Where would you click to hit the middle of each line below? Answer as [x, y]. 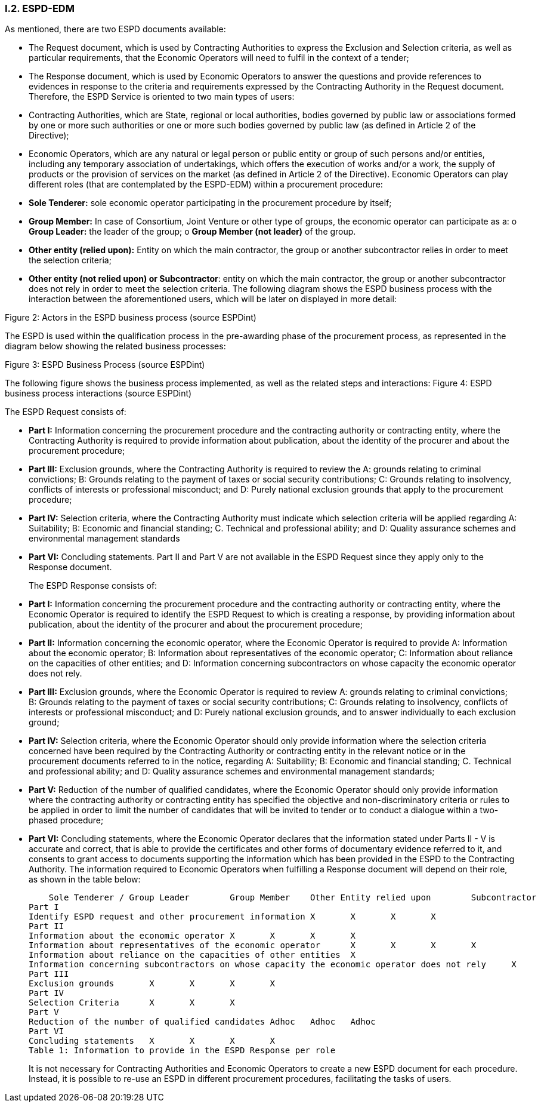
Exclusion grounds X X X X [152, 984]
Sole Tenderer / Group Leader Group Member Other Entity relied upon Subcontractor [293, 898]
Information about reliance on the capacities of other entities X [192, 955]
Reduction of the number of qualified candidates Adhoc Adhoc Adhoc [202, 1022]
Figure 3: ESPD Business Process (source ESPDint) [105, 365]
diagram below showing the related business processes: [115, 346]
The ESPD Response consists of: [93, 586]
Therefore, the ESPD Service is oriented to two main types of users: [162, 97]
